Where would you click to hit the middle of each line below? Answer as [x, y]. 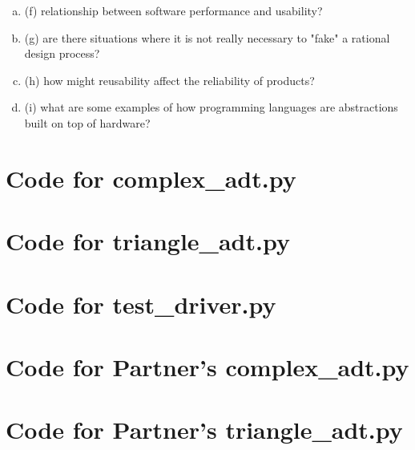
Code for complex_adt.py [151, 178]
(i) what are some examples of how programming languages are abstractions [211, 107]
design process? [62, 53]
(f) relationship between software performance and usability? [173, 10]
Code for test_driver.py [141, 304]
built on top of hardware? [87, 122]
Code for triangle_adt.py [148, 241]
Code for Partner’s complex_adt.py [207, 366]
